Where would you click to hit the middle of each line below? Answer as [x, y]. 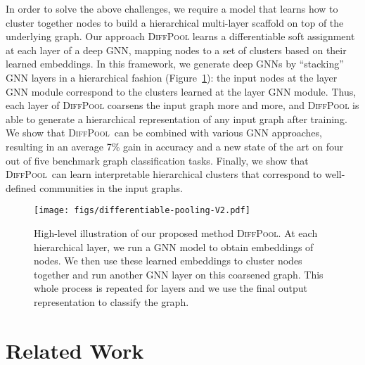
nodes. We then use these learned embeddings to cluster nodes [168, 261]
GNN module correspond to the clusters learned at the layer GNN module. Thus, [181, 91]
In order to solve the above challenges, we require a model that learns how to [172, 8]
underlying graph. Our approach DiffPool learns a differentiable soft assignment [180, 36]
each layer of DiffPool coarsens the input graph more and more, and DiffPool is [182, 105]
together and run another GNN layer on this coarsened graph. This [179, 274]
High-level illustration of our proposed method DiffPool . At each [176, 232]
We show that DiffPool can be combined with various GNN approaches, [164, 133]
